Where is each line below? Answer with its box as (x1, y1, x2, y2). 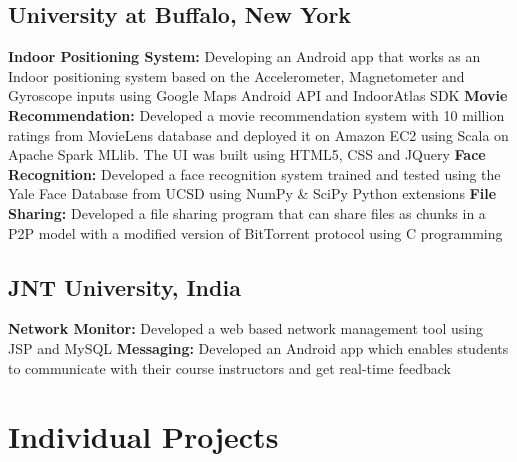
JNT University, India (8, 271, 241, 302)
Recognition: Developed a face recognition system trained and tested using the (8, 163, 501, 184)
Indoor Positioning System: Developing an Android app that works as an (8, 46, 481, 67)
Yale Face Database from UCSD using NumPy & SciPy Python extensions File (8, 183, 497, 204)
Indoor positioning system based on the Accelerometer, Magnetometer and (8, 65, 465, 86)
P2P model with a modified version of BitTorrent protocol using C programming (8, 222, 503, 243)
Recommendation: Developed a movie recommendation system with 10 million (8, 104, 505, 125)
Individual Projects (8, 416, 279, 457)
